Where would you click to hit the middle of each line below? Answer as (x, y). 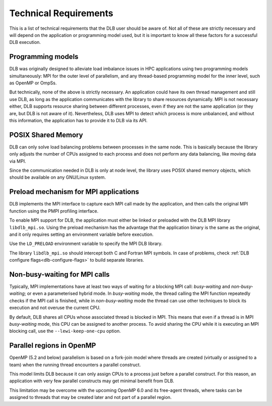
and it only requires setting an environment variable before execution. (81, 234)
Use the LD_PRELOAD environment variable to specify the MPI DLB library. (86, 244)
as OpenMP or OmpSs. (33, 83)
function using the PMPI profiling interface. (54, 211)
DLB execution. (25, 42)
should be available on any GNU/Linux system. (57, 177)
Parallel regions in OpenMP (53, 346)
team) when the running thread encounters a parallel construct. (75, 365)
